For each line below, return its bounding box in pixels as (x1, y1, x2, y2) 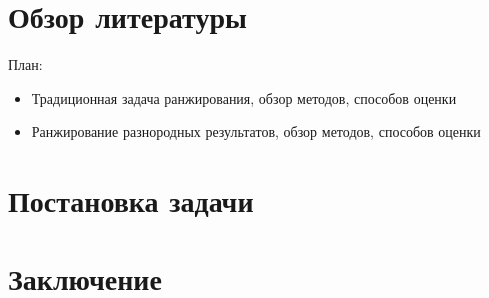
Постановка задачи (8, 180, 254, 221)
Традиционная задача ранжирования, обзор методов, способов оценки (31, 87, 457, 108)
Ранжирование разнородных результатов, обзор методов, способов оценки (31, 121, 481, 142)
